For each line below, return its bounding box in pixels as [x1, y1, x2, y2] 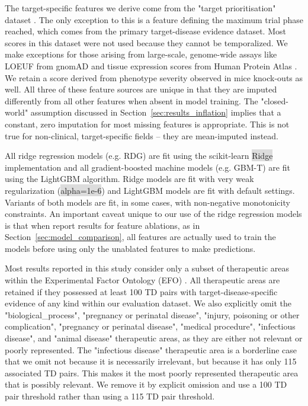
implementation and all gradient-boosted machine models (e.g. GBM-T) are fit [5, 161, 290, 173]
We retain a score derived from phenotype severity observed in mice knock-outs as [5, 71, 303, 84]
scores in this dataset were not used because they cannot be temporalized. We [5, 36, 288, 49]
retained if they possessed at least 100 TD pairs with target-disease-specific [5, 285, 278, 298]
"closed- [261, 94, 288, 107]
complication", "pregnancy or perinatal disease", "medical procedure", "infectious [5, 320, 296, 333]
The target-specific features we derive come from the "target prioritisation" [5, 2, 276, 14]
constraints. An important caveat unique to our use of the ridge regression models [5, 207, 302, 220]
